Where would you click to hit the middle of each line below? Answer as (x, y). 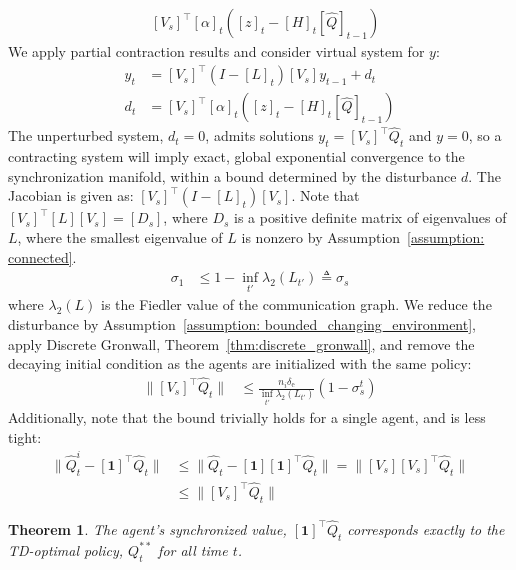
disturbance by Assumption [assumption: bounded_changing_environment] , (242, 324)
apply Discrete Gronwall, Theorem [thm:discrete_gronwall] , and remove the (241, 343)
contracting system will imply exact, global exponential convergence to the (236, 156)
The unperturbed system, (86, 135)
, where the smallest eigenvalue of (120, 236)
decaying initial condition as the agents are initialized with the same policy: (240, 363)
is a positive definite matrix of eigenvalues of (370, 217)
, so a (485, 135)
